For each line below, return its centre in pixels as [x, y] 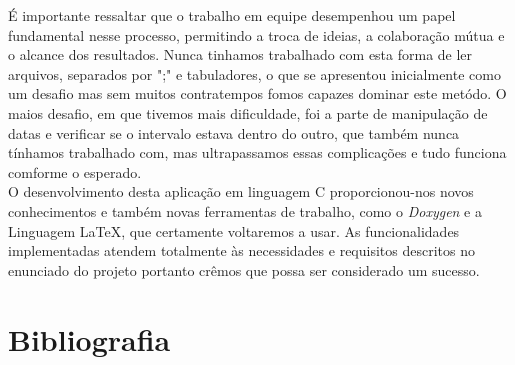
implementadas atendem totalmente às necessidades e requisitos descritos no [241, 250]
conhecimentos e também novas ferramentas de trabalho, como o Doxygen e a [245, 210]
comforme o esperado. [75, 171]
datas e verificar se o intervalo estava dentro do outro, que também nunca [234, 132]
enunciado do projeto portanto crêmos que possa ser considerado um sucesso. [244, 269]
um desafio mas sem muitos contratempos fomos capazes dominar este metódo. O [257, 93]
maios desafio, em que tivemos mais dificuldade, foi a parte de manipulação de [248, 112]
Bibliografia [89, 338]
